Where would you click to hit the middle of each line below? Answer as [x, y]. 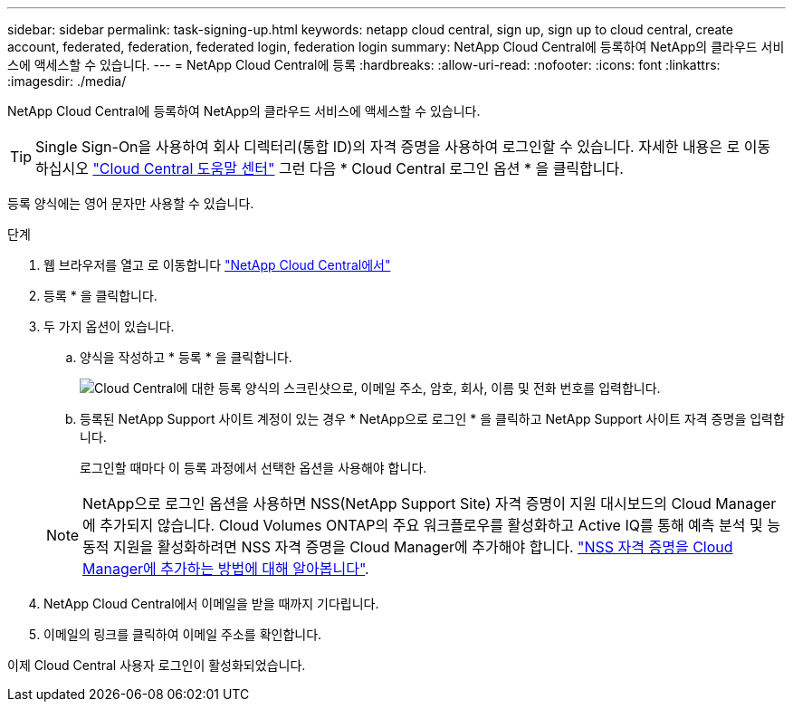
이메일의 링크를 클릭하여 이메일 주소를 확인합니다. [183, 634]
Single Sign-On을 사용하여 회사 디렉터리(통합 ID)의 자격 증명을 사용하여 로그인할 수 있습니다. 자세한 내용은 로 [388, 147]
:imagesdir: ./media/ [67, 81]
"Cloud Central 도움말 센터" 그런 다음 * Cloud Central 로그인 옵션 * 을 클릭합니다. [358, 168]
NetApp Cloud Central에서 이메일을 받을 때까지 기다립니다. [211, 604]
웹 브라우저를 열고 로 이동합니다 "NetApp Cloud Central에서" [217, 265]
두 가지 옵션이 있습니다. [109, 326]
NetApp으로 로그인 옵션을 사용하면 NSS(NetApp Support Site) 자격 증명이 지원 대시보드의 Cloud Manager [430, 503]
